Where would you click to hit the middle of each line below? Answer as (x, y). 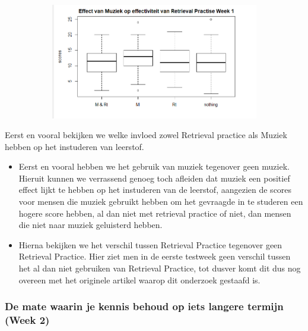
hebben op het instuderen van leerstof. (74, 146)
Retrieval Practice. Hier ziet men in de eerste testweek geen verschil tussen (155, 256)
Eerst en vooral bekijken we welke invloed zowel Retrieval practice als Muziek (146, 135)
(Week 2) (27, 320)
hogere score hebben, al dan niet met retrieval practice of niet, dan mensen (155, 213)
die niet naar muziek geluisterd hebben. (91, 225)
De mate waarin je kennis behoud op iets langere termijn (144, 306)
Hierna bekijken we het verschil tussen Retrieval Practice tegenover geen (150, 244)
